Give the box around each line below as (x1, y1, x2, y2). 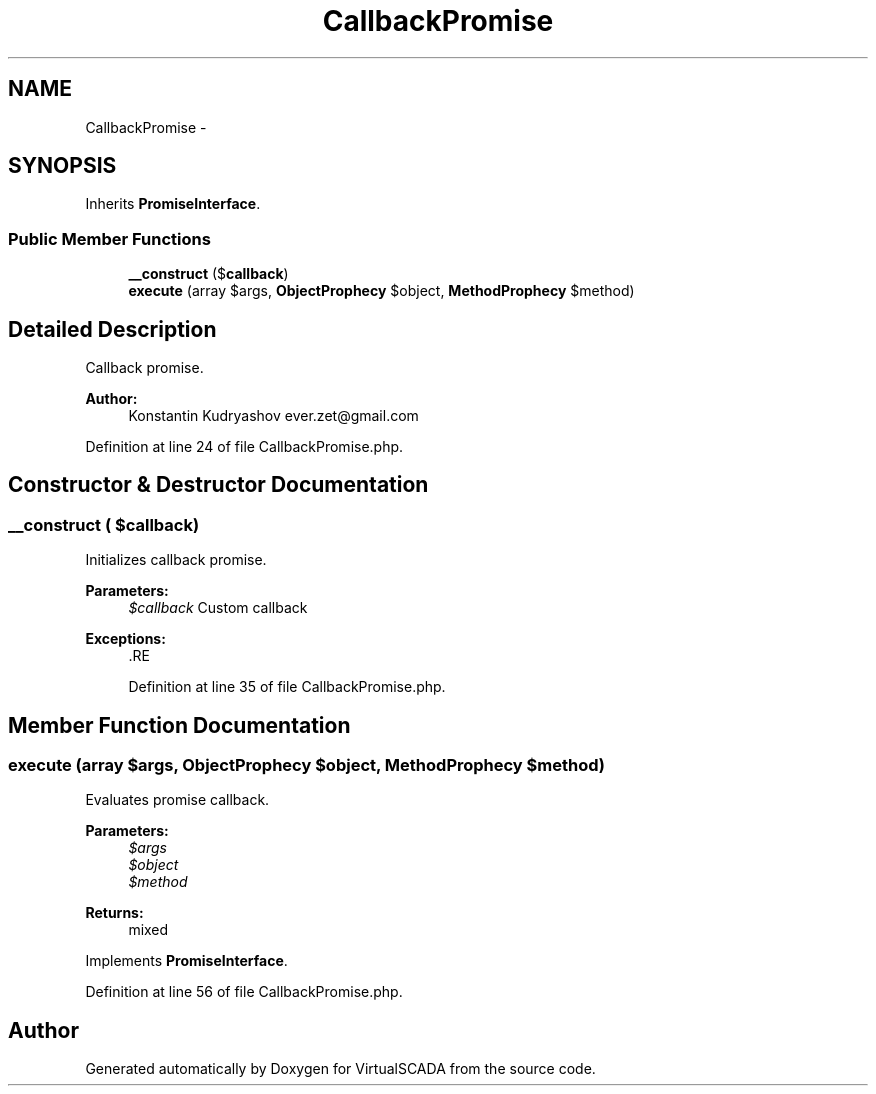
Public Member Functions (8, 228, 211, 249)
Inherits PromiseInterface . (85, 195, 261, 213)
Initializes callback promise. (85, 551, 267, 569)
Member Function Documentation (8, 712, 351, 738)
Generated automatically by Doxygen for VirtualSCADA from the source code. (85, 1060, 596, 1078)
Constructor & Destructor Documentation (8, 472, 429, 498)
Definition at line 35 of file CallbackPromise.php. (128, 678, 446, 696)
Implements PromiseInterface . (85, 952, 288, 970)
